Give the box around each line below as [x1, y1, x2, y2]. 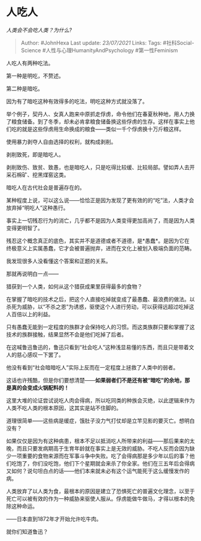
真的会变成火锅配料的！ [11, 384, 69, 391]
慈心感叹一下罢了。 [16, 351, 64, 358]
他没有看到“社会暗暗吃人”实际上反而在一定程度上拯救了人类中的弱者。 [6, 363, 179, 371]
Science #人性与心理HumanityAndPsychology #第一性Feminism [20, 46, 178, 54]
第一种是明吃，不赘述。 [6, 72, 64, 79]
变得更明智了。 [6, 224, 43, 232]
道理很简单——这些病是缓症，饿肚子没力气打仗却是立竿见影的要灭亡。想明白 [6, 417, 195, 424]
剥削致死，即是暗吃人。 [6, 151, 64, 158]
